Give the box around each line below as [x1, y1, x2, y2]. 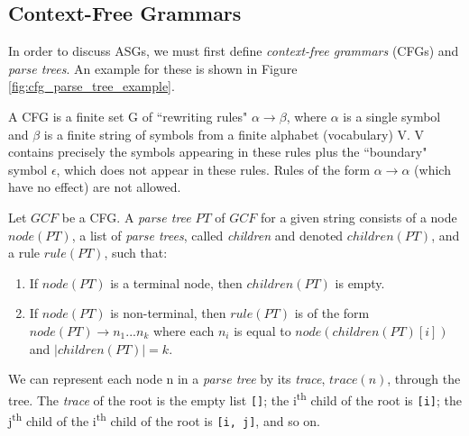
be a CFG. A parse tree [61, 207, 191, 226]
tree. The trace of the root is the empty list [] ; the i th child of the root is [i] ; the [8, 387, 462, 409]
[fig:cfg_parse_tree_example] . [8, 77, 175, 95]
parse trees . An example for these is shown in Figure [8, 59, 298, 77]
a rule [8, 243, 41, 262]
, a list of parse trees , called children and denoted [71, 225, 344, 244]
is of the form [294, 304, 370, 322]
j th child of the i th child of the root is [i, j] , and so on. [8, 409, 320, 430]
